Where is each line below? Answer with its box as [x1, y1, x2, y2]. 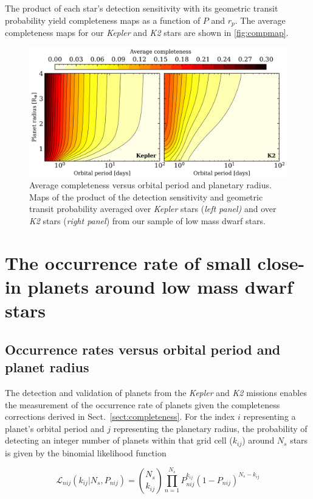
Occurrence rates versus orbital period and [5, 339, 281, 358]
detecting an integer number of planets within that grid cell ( [5, 434, 233, 447]
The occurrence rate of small [5, 250, 251, 275]
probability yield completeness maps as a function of [5, 13, 201, 26]
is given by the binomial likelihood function [5, 446, 167, 459]
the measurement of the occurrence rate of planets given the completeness [5, 398, 280, 411]
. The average [235, 13, 286, 26]
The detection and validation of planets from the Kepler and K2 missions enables [5, 386, 307, 398]
